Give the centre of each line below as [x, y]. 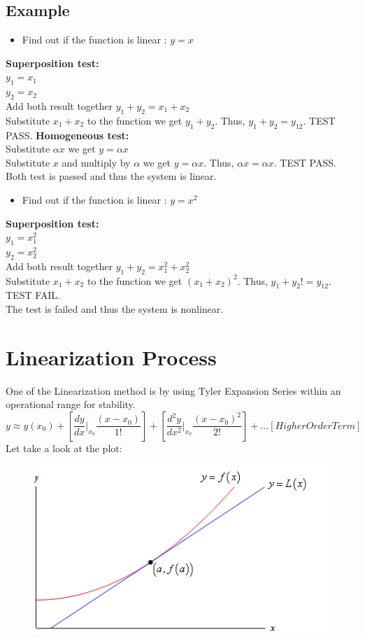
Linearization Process [111, 357]
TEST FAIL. [33, 295]
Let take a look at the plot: [64, 448]
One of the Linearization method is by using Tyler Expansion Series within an [173, 390]
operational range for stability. [71, 404]
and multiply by [96, 162]
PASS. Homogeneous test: [67, 135]
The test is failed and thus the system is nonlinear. [115, 308]
